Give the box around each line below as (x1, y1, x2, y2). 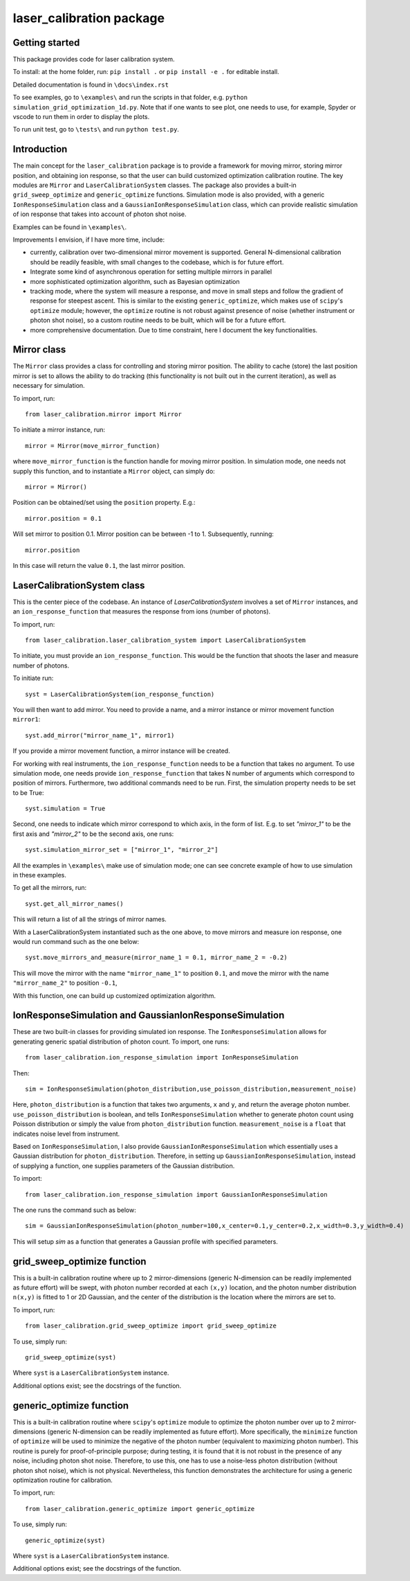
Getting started (12, 37, 80, 48)
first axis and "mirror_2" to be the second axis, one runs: (12, 830, 174, 838)
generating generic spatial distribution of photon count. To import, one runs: (12, 1037, 230, 1046)
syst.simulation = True (25, 805, 106, 813)
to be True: (12, 788, 44, 796)
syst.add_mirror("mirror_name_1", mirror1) (25, 731, 175, 739)
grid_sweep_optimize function (12, 1256, 147, 1267)
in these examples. (12, 871, 67, 879)
